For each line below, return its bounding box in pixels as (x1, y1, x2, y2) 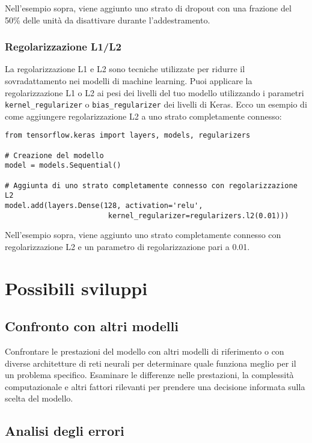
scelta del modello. (5, 392, 73, 405)
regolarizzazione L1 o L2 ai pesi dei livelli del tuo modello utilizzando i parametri (5, 86, 304, 99)
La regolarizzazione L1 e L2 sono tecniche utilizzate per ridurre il (5, 63, 245, 75)
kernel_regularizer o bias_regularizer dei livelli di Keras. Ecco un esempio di (5, 98, 307, 111)
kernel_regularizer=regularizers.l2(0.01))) (108, 211, 289, 220)
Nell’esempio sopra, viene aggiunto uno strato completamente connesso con (5, 228, 281, 241)
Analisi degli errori (5, 421, 124, 440)
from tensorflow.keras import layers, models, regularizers (5, 131, 251, 140)
